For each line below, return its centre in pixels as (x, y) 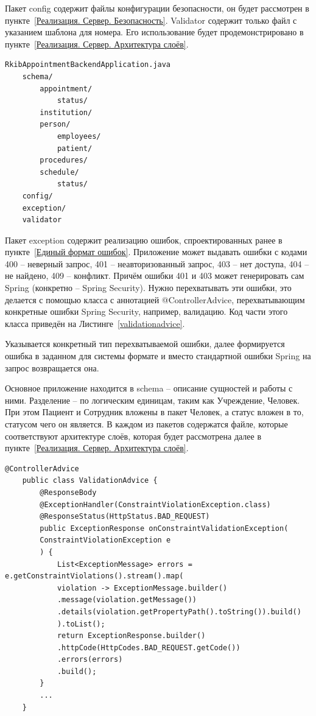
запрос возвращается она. (52, 367)
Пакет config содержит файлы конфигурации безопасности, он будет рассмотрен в (157, 8)
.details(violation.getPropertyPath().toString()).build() (179, 612)
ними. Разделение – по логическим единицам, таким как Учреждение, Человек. (153, 400)
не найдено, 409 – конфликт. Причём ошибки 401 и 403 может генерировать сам (155, 276)
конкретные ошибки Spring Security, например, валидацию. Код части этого (146, 311)
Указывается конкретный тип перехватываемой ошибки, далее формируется (145, 344)
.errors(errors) (90, 660)
